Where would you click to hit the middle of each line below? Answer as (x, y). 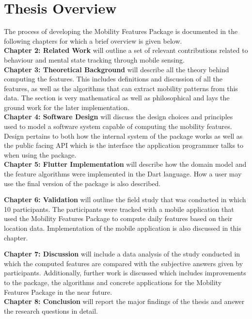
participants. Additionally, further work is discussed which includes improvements (125, 273)
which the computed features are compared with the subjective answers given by (124, 263)
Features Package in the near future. (58, 292)
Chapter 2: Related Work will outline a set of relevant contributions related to (126, 50)
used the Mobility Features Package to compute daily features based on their (118, 218)
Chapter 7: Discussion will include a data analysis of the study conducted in (122, 254)
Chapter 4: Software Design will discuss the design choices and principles (118, 117)
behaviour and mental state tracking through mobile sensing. (94, 59)
